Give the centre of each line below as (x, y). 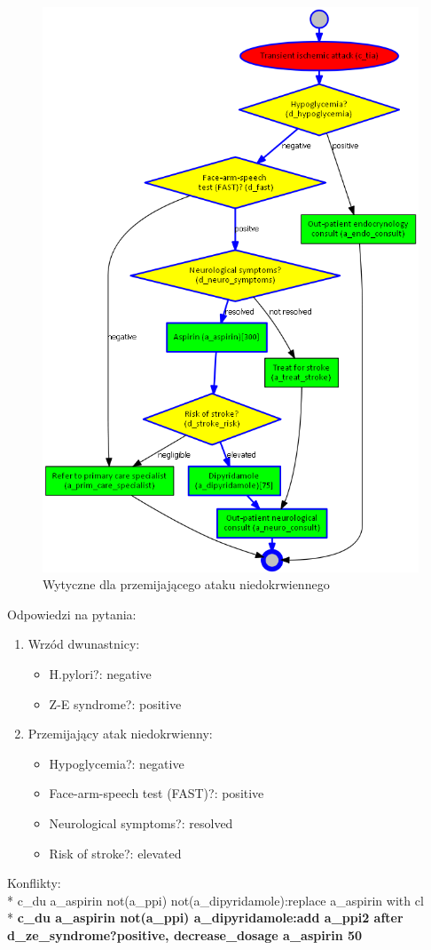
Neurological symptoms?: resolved (141, 823)
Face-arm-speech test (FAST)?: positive (157, 793)
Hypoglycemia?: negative (117, 763)
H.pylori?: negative (100, 674)
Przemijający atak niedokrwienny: (120, 734)
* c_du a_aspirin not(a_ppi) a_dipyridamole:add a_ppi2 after (205, 918)
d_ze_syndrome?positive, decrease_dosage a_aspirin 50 (185, 934)
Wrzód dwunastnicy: (84, 644)
